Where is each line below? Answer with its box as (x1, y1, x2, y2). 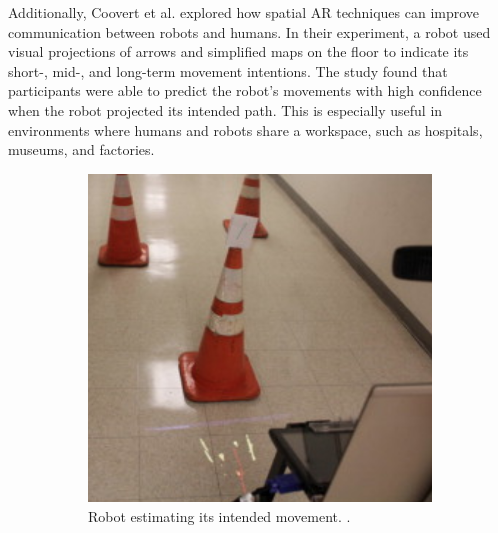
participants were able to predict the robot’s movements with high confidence (8, 80, 482, 101)
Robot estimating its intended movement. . (88, 506, 351, 527)
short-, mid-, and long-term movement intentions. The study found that (8, 60, 448, 81)
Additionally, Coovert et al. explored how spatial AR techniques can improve (8, 2, 480, 22)
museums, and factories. (8, 139, 155, 160)
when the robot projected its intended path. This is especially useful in (8, 99, 443, 120)
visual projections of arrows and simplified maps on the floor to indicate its (8, 41, 469, 62)
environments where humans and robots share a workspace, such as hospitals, (8, 119, 483, 140)
